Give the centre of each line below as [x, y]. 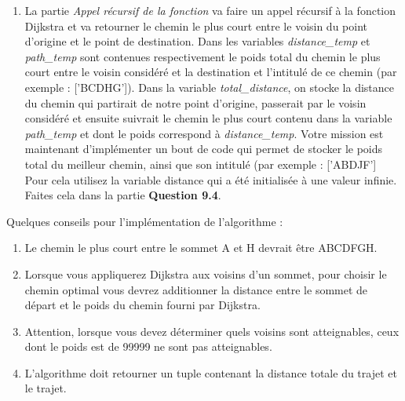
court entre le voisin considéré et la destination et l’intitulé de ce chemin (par [211, 72]
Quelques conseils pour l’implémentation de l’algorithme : [145, 221]
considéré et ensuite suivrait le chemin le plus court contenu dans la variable [208, 118]
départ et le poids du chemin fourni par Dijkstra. [142, 305]
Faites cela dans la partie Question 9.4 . [123, 195]
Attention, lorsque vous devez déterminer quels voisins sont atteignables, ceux [212, 331]
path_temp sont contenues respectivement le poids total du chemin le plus [202, 56]
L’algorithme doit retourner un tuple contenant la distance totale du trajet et [211, 372]
